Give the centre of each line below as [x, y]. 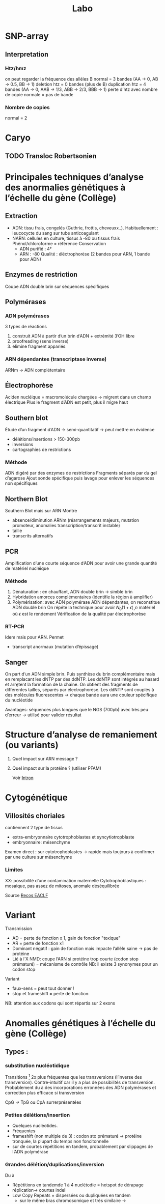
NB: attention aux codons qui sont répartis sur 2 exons [60, 1003]
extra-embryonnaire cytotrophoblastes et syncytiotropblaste [73, 837]
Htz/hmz [16, 68]
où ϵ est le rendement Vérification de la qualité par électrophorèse [79, 614]
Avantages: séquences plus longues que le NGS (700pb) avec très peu [77, 710]
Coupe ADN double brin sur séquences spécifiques [57, 286]
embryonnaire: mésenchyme [41, 842]
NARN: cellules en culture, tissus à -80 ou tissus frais [66, 238]
